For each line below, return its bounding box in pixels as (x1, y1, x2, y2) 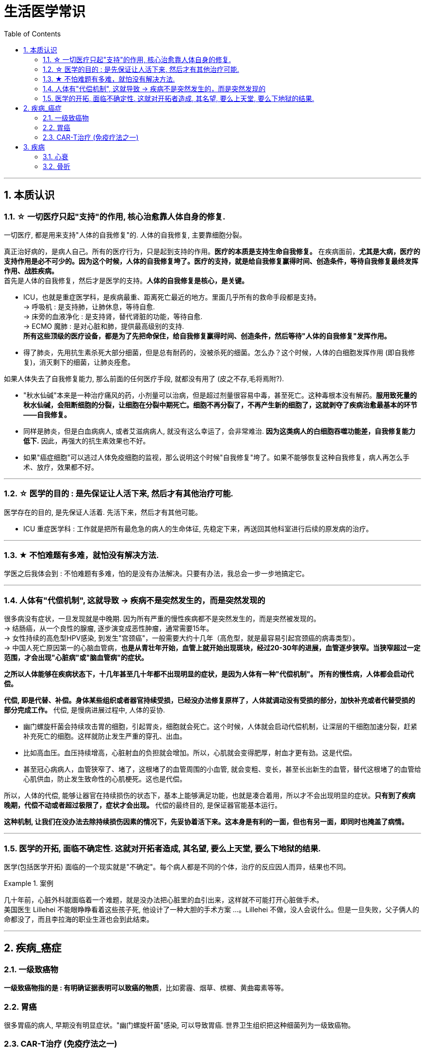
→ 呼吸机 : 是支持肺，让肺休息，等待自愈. (23, 302, 155, 311)
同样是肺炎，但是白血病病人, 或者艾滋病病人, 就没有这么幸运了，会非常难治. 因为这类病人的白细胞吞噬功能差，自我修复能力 (23, 426, 415, 435)
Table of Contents (4, 29, 61, 38)
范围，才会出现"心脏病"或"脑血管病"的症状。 (4, 653, 148, 662)
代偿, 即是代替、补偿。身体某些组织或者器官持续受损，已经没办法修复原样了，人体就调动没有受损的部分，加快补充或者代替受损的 (4, 696, 415, 705)
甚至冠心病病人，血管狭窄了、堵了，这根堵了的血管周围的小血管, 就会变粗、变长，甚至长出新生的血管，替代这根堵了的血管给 (23, 765, 421, 774)
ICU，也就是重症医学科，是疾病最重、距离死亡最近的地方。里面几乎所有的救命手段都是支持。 (23, 292, 321, 301)
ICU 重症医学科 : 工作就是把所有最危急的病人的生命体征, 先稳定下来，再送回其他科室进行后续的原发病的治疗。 (23, 524, 373, 533)
